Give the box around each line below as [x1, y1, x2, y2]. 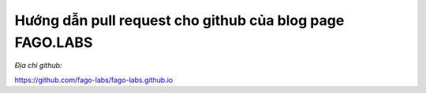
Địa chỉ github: [14, 61, 62, 70]
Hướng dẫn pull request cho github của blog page [14, 12, 345, 29]
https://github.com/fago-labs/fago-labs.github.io [14, 75, 174, 84]
